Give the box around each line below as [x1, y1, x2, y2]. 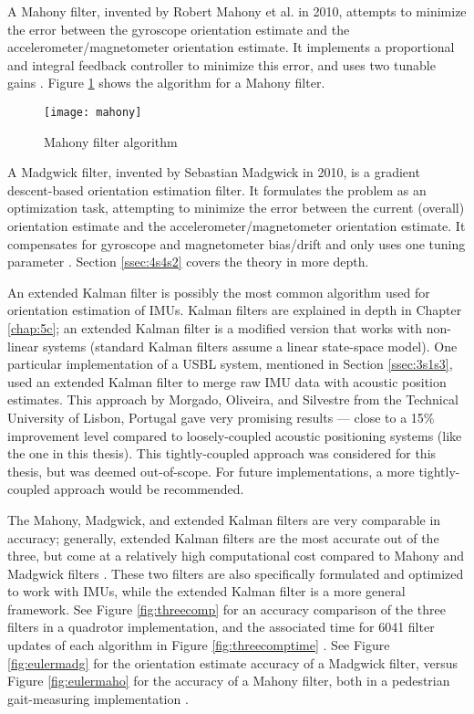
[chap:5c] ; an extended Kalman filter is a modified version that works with [7, 318, 422, 337]
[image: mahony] [44, 105, 142, 119]
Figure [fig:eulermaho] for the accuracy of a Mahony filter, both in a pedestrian [7, 671, 450, 690]
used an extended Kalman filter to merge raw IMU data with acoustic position [7, 372, 447, 391]
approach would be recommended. [54, 479, 244, 499]
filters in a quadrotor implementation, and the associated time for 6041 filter [7, 617, 435, 636]
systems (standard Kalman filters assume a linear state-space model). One [42, 336, 458, 355]
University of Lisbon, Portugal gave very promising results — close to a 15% [7, 407, 435, 426]
